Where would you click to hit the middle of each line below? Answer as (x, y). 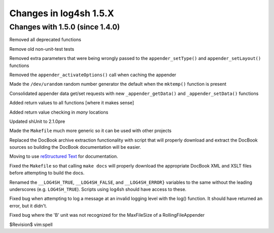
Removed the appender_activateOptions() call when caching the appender (93, 75)
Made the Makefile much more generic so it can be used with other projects (91, 131)
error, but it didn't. (28, 206)
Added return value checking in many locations (59, 112)
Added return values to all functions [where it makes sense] (72, 103)
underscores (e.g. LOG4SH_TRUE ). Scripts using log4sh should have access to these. (98, 189)
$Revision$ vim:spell (31, 224)
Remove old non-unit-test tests (42, 49)
